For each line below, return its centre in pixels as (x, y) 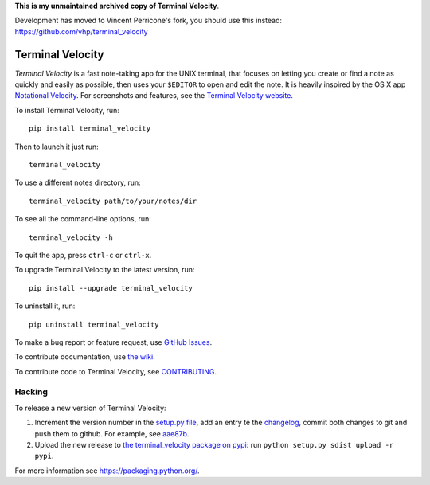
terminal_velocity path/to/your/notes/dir (113, 201)
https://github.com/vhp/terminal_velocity (81, 31)
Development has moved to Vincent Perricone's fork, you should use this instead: (149, 21)
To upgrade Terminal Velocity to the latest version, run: (105, 270)
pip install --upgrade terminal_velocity (111, 288)
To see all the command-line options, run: (83, 219)
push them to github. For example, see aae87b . (112, 433)
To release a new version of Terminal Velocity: (90, 408)
